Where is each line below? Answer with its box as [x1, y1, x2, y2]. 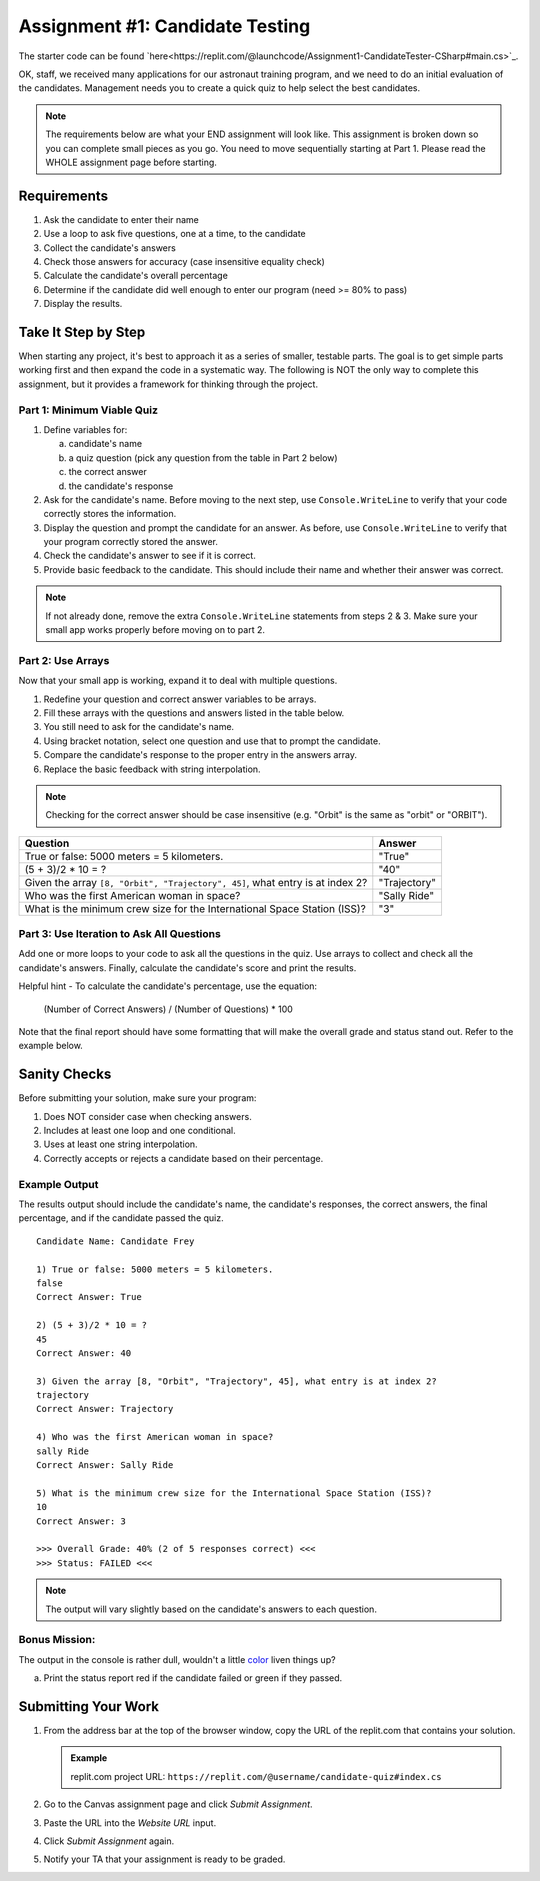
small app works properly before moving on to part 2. [45, 624, 265, 636]
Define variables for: [43, 423, 128, 435]
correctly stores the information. [43, 508, 177, 520]
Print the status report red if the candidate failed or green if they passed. [43, 1672, 343, 1684]
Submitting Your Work [18, 1698, 160, 1715]
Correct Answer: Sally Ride [36, 1460, 174, 1471]
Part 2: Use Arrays [18, 653, 110, 667]
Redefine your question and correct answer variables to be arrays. [43, 693, 317, 705]
